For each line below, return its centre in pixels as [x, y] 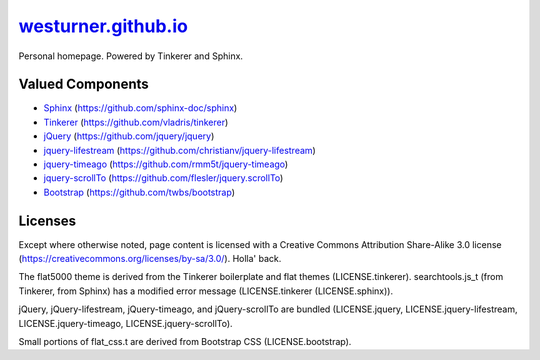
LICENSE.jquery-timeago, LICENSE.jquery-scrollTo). [126, 323]
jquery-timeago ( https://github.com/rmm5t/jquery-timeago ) [166, 164]
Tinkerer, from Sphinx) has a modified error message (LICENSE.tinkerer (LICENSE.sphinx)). [206, 291]
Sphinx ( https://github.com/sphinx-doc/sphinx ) [140, 108]
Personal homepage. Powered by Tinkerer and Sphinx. [131, 56]
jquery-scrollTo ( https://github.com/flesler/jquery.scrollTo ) [163, 178]
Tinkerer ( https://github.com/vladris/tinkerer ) [136, 122]
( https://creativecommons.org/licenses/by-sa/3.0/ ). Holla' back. [150, 259]
